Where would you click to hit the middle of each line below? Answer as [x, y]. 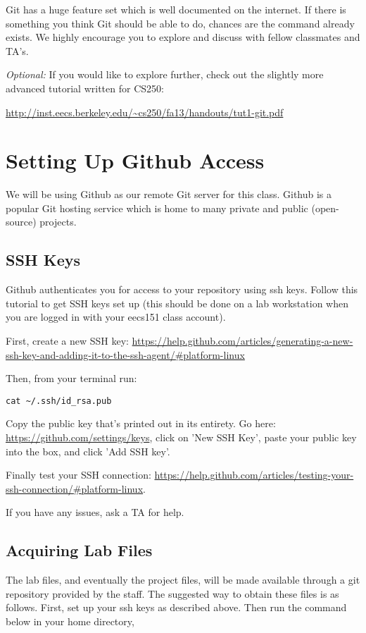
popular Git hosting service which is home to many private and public [157, 208]
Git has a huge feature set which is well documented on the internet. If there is [176, 9]
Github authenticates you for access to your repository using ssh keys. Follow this [182, 289]
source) [21, 222]
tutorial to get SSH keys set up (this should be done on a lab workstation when [177, 303]
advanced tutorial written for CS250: [85, 88]
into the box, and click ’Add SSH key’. [88, 451]
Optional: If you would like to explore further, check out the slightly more [165, 74]
